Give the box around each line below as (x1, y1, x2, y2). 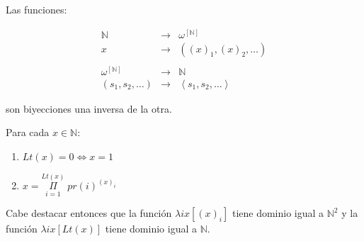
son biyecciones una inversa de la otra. (6, 101, 172, 116)
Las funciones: (6, 2, 67, 16)
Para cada (6, 125, 50, 140)
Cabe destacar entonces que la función (6, 206, 172, 220)
